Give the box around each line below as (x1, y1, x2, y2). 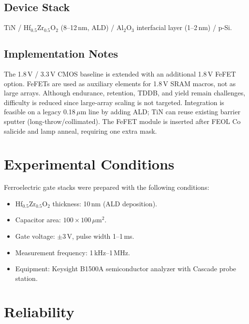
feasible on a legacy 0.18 (4, 107, 75, 117)
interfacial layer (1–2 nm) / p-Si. (136, 22, 232, 32)
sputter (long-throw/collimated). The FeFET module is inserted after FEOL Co (4, 116, 241, 126)
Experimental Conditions (4, 154, 175, 174)
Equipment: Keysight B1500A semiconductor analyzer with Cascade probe (15, 263, 236, 274)
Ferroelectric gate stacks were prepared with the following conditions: (4, 182, 209, 192)
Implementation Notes (4, 46, 118, 61)
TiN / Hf (4, 22, 31, 32)
